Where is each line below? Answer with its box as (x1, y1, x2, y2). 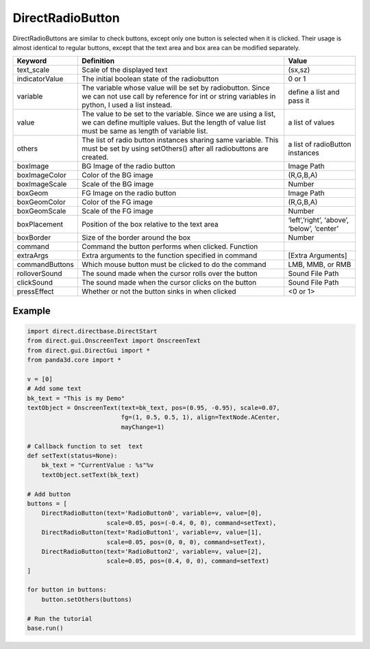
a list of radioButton (288, 140, 351, 149)
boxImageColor (16, 170, 66, 180)
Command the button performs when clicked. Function (81, 242, 258, 251)
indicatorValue (16, 74, 64, 84)
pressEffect (16, 287, 54, 296)
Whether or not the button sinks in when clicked (81, 287, 236, 296)
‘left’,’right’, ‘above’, (288, 216, 349, 225)
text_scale (16, 65, 50, 75)
